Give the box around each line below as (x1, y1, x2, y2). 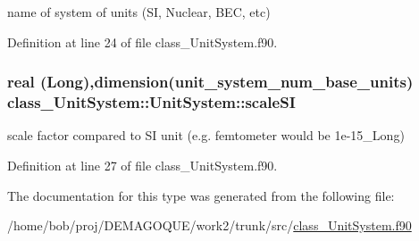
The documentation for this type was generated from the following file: (7, 186, 395, 204)
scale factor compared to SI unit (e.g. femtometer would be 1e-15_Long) (7, 126, 405, 145)
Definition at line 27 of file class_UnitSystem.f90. (7, 155, 278, 174)
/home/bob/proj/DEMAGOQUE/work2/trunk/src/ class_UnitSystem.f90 (7, 216, 412, 235)
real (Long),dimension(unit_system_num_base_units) (7, 71, 414, 93)
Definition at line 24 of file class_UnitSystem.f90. (7, 32, 278, 51)
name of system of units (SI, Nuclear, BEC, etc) (7, 3, 271, 21)
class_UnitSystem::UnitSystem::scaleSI (7, 91, 296, 113)
